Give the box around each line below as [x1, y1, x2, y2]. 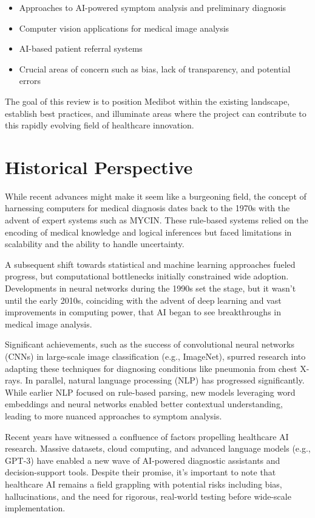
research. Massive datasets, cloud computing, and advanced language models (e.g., [5, 442, 311, 455]
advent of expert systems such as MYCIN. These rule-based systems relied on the [5, 214, 308, 226]
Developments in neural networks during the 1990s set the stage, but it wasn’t [5, 282, 296, 295]
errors [19, 74, 41, 87]
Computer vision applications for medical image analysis [19, 21, 229, 34]
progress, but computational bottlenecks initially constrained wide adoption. [5, 270, 289, 282]
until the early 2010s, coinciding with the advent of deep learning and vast [5, 293, 282, 306]
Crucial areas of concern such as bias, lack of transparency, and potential [19, 62, 291, 75]
